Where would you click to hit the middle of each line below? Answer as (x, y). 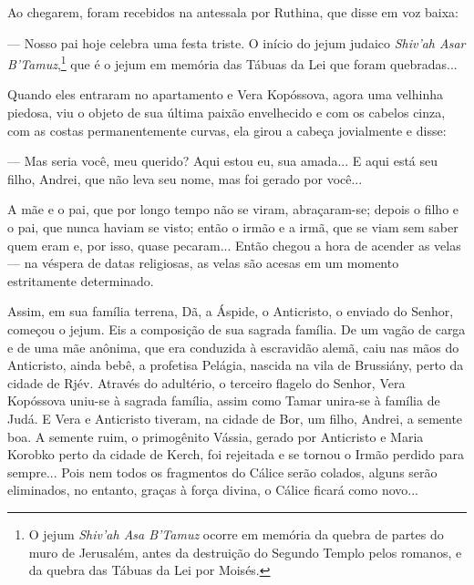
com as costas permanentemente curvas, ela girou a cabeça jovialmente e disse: (227, 130)
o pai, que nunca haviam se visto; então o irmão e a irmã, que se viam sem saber (233, 227)
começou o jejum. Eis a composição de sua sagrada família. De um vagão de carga (237, 328)
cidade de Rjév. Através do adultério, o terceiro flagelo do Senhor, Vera (206, 382)
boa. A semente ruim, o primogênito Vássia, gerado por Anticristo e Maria (216, 436)
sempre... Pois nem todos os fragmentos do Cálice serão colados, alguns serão (222, 472)
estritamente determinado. (81, 280)
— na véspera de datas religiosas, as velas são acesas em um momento (203, 263)
